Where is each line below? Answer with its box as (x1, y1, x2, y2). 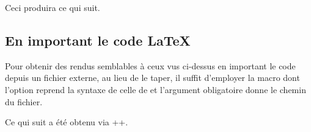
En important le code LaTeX (5, 30, 191, 49)
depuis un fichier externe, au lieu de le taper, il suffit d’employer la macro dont (5, 71, 300, 84)
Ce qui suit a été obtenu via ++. (5, 116, 128, 128)
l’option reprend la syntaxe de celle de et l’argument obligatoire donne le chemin (5, 83, 306, 96)
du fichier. (5, 95, 43, 108)
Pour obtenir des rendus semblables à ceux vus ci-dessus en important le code (5, 59, 296, 72)
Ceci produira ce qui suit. (5, 1, 100, 13)
